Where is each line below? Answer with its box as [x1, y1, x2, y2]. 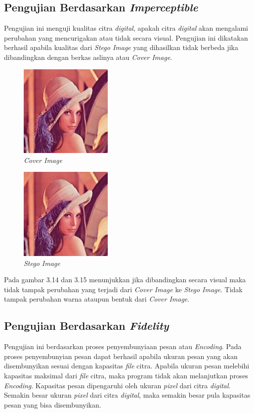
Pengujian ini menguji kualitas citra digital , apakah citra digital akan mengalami [4, 23, 249, 33]
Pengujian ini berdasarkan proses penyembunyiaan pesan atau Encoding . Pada [4, 341, 242, 352]
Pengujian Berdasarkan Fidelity [4, 318, 169, 333]
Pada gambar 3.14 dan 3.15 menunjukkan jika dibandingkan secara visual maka [4, 274, 246, 285]
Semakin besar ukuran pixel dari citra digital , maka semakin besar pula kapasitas [4, 390, 251, 400]
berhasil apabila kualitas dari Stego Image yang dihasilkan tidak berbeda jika [4, 42, 238, 52]
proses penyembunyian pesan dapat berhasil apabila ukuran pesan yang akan [4, 351, 238, 361]
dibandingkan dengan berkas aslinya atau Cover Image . [4, 52, 172, 62]
